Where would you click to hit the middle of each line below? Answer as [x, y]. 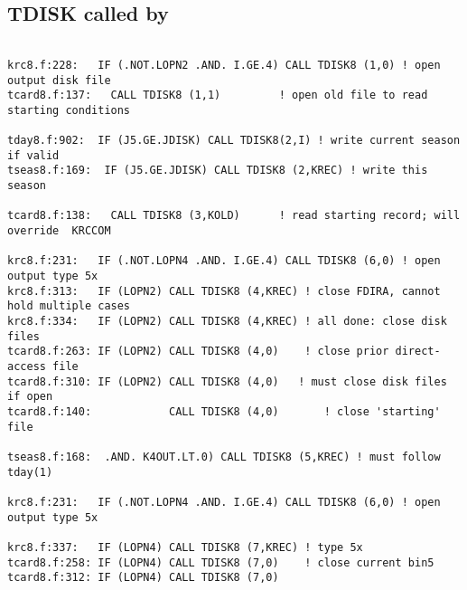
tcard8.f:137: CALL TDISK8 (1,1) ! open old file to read [218, 95]
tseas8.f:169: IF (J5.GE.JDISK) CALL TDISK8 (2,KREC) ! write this [218, 171]
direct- [418, 352]
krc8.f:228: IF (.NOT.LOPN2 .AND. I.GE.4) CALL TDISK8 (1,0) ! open [224, 65]
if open [30, 397]
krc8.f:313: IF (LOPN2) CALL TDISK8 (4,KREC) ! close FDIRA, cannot [224, 291]
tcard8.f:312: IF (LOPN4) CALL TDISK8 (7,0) [143, 578]
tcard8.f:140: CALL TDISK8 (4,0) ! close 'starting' [224, 411]
